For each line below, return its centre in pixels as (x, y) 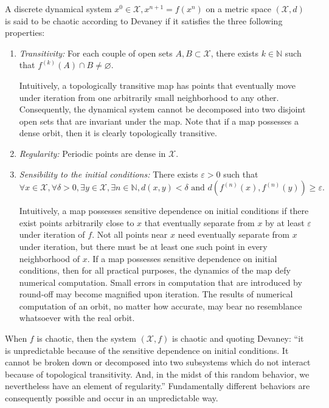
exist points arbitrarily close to (77, 222)
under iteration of (52, 234)
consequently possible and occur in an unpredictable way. (112, 398)
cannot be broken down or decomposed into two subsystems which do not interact (158, 362)
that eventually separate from (199, 222)
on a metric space (238, 9)
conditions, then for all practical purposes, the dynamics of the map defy (155, 270)
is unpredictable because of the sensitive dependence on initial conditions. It (147, 350)
